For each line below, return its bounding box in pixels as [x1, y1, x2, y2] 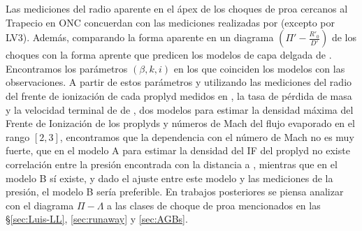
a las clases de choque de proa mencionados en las [107, 198, 321, 212]
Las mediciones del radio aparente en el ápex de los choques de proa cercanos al [6, 1, 348, 15]
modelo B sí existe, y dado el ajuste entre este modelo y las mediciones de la [6, 170, 333, 185]
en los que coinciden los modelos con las [173, 61, 345, 75]
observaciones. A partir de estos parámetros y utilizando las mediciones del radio [6, 75, 352, 89]
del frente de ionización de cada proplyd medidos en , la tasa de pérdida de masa [6, 88, 352, 103]
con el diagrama [6, 198, 74, 212]
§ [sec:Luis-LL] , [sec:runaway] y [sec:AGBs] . [6, 211, 188, 226]
